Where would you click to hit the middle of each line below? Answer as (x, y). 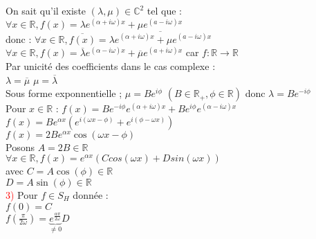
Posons (20, 147)
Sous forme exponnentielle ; (64, 93)
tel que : (164, 10)
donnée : (91, 194)
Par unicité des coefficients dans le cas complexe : (111, 66)
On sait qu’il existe (46, 10)
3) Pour (22, 194)
